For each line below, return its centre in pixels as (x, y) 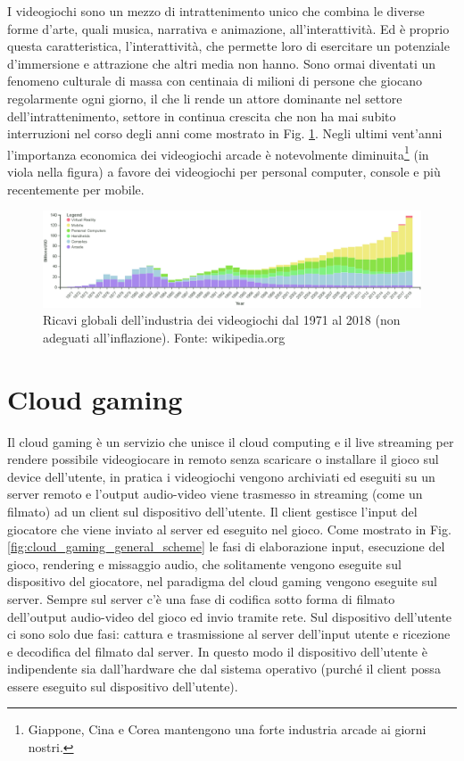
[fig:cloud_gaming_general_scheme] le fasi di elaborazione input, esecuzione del (226, 546)
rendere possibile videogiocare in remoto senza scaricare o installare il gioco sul (223, 459)
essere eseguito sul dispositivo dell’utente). (123, 686)
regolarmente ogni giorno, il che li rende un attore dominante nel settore (205, 98)
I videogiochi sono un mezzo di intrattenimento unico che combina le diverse (216, 11)
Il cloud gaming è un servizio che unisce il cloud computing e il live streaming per (231, 441)
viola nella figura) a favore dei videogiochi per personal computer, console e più (224, 171)
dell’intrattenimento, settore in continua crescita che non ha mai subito (202, 116)
